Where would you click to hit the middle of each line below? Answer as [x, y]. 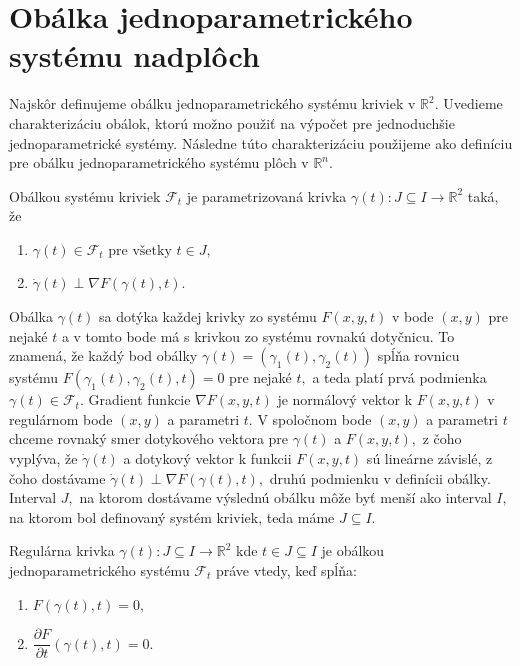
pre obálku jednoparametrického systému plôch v [159, 162]
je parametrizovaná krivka [266, 195]
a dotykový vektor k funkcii [207, 458]
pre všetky [140, 250]
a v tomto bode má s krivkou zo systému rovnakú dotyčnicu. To [258, 335]
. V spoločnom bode [310, 418]
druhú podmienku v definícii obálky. [380, 477]
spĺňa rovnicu [418, 355]
